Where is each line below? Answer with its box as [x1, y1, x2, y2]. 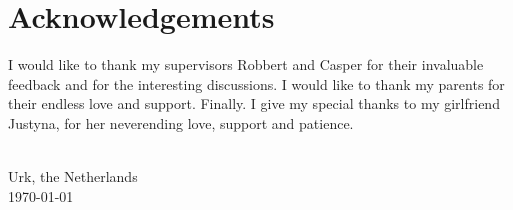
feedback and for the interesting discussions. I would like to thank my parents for [8, 73, 505, 94]
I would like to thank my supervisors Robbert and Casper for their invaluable [8, 54, 484, 75]
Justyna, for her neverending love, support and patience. [8, 112, 354, 133]
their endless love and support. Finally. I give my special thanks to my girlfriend [8, 93, 500, 114]
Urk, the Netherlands [8, 166, 138, 187]
